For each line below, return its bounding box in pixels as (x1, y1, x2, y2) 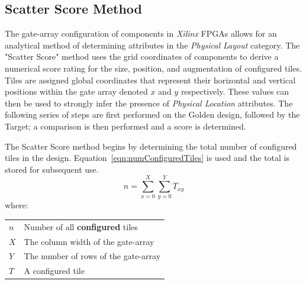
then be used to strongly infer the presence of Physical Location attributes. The (5, 96, 293, 109)
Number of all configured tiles (24, 220, 138, 233)
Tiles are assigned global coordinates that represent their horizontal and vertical (5, 73, 296, 86)
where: (5, 199, 28, 211)
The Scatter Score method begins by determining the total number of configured (5, 140, 297, 152)
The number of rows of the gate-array (24, 250, 161, 262)
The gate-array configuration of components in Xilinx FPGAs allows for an (5, 27, 277, 40)
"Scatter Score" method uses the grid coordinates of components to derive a (5, 50, 279, 63)
